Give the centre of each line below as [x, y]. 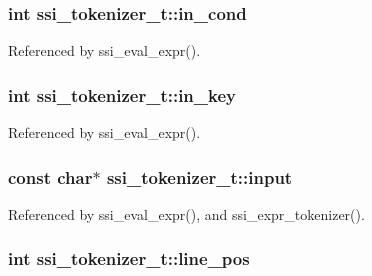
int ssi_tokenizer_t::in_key [122, 94]
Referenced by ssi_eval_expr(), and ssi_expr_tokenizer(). [186, 213]
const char [50, 176]
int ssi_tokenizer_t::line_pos [129, 258]
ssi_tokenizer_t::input [199, 176]
